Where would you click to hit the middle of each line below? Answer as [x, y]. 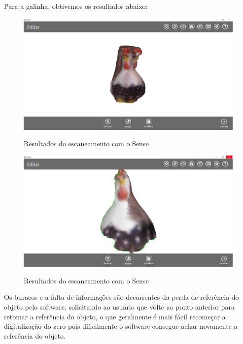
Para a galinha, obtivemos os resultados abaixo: [76, 6]
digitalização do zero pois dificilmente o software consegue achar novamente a [121, 326]
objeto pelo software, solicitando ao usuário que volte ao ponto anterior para [119, 306]
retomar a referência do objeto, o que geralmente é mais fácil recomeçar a [115, 316]
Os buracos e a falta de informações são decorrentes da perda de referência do [121, 297]
